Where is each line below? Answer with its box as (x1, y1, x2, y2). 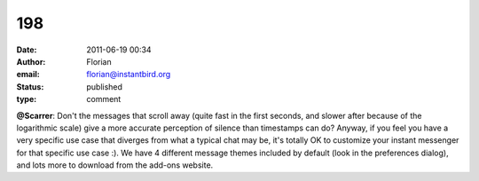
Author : (16, 56, 46, 67)
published (86, 81, 123, 92)
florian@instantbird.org (86, 69, 171, 80)
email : (16, 69, 40, 80)
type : (16, 94, 37, 105)
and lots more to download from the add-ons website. (16, 160, 214, 170)
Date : (16, 44, 37, 55)
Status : (16, 81, 44, 92)
